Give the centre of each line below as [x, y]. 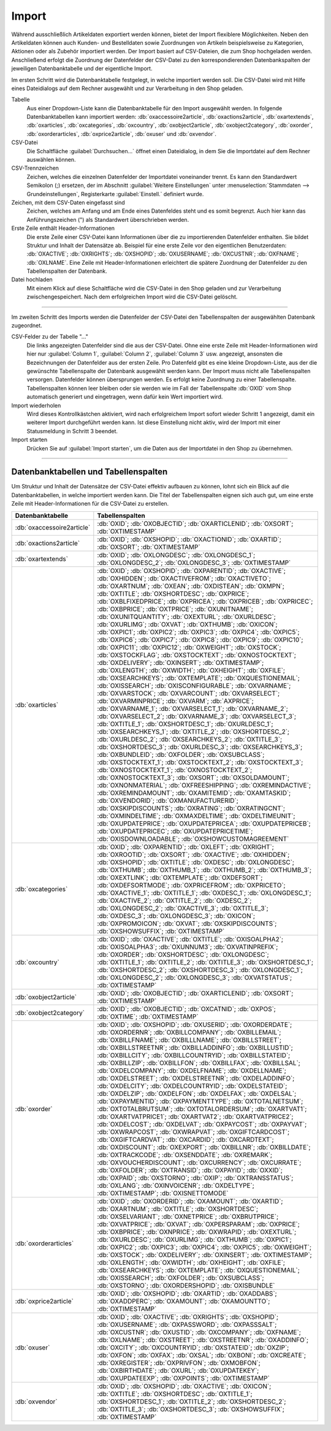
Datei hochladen [32, 279]
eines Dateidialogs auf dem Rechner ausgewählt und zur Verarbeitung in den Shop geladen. [127, 88]
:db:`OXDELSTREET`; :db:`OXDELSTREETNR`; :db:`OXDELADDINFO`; [196, 1078]
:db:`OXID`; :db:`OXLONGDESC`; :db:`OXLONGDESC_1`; [176, 555]
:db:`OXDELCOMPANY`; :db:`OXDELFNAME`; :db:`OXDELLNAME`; [192, 1071]
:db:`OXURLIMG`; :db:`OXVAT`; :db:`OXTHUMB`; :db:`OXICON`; [188, 624]
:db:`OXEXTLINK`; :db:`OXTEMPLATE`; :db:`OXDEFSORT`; [180, 878]
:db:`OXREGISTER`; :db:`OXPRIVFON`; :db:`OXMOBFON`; [179, 1362]
